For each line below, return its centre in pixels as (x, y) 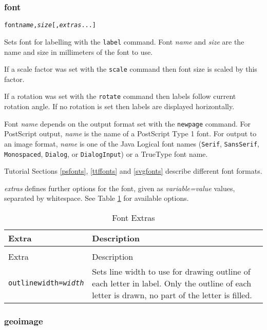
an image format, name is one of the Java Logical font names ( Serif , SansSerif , (132, 143)
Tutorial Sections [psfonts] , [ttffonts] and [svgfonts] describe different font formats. (133, 171)
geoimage (24, 321)
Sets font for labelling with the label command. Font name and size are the (124, 41)
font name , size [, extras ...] (50, 25)
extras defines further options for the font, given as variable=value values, (120, 188)
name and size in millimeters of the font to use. (79, 51)
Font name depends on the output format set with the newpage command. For (127, 123)
